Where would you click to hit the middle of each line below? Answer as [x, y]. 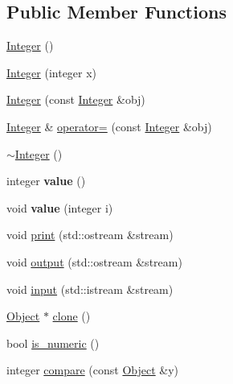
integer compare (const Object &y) [93, 370]
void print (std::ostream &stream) [90, 235]
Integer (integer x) [52, 72]
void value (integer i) [60, 207]
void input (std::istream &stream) [90, 289]
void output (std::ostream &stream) [94, 261]
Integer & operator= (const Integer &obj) [109, 126]
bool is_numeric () [53, 343]
